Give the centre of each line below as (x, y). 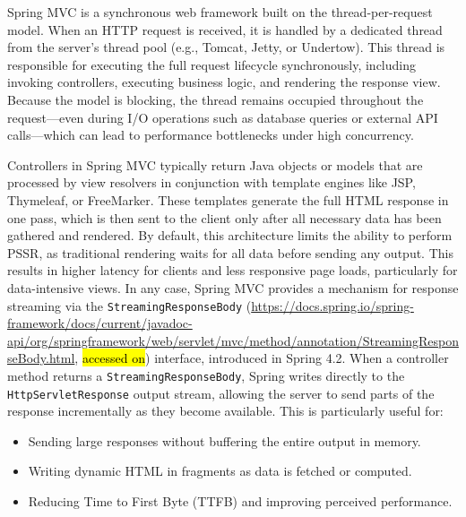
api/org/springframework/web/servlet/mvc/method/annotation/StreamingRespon (233, 340)
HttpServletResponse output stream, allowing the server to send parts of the (221, 393)
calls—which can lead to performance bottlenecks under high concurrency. (211, 135)
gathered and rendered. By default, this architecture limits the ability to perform (230, 235)
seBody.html (41, 358)
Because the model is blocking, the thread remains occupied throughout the (216, 99)
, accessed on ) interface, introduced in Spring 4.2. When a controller (262, 358)
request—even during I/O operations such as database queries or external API (223, 117)
